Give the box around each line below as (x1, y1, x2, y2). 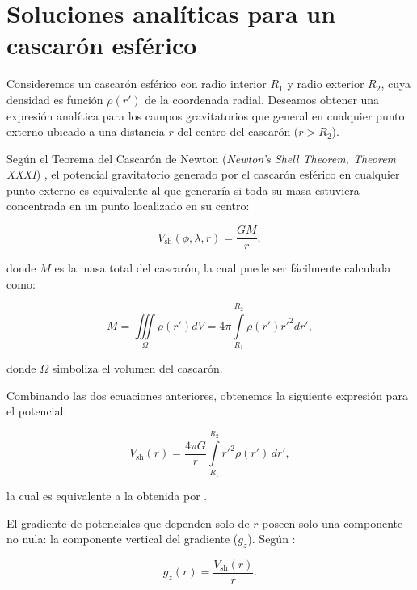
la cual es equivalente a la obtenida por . (6, 487, 208, 504)
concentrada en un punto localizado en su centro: (6, 197, 250, 214)
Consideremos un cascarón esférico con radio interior (6, 75, 267, 92)
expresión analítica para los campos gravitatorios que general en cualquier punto (6, 107, 405, 124)
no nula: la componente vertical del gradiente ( (6, 530, 238, 547)
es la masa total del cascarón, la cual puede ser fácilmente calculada (54, 259, 391, 276)
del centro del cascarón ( (177, 123, 299, 140)
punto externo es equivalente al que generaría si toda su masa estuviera (6, 181, 360, 198)
